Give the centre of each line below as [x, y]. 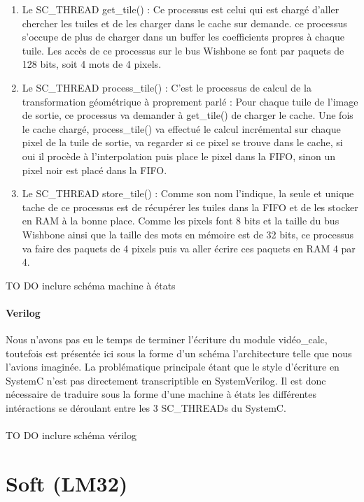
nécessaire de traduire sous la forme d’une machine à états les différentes [161, 394]
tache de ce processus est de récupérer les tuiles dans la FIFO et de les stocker [190, 207]
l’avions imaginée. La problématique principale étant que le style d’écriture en [173, 367]
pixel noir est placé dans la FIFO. [94, 170]
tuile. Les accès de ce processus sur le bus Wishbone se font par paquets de [183, 50]
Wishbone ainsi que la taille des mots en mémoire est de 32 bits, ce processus [188, 234]
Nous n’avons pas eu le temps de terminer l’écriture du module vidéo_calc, [167, 339]
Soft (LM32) [67, 483]
